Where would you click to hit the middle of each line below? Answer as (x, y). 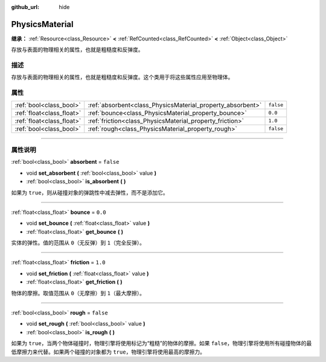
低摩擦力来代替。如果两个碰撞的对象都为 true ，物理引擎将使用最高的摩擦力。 (108, 352)
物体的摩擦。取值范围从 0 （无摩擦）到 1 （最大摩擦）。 (78, 293)
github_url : (25, 7)
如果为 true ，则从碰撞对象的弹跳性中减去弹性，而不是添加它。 (90, 192)
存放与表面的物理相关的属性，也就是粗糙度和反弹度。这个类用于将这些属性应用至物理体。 (122, 77)
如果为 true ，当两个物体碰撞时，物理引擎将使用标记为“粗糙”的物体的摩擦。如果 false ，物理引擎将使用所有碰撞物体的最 (161, 343)
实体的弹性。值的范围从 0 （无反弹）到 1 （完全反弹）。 (78, 243)
